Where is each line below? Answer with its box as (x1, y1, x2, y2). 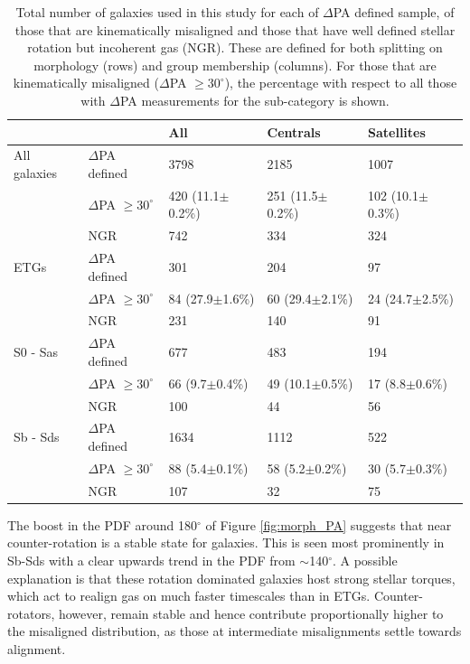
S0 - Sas (14, 342, 59, 361)
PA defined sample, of (333, 3, 455, 21)
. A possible (332, 550, 398, 569)
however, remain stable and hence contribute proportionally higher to (58, 603, 444, 622)
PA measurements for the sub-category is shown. (119, 90, 390, 109)
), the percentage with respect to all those (224, 73, 457, 92)
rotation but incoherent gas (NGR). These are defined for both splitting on (27, 38, 443, 57)
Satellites (368, 122, 426, 141)
